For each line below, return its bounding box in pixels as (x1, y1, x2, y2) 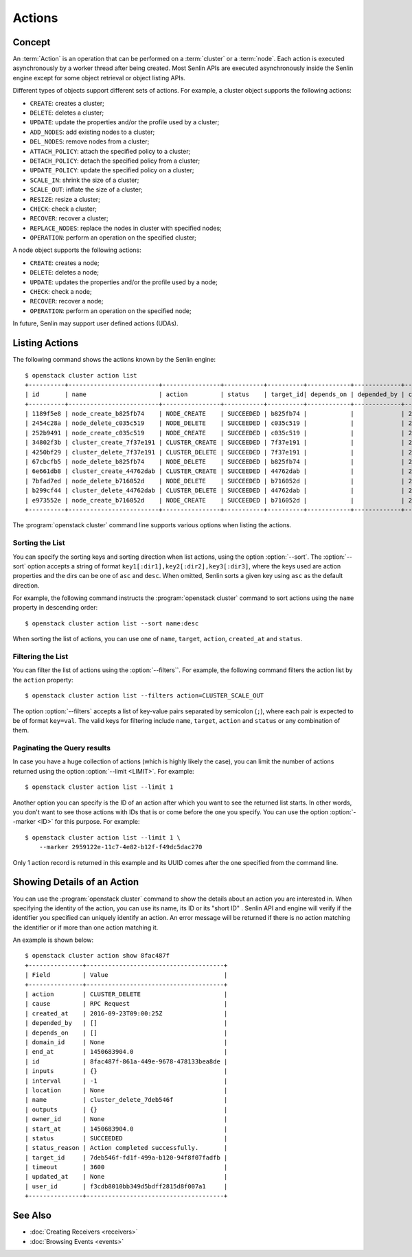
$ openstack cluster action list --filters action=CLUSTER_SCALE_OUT (25, 692, 264, 700)
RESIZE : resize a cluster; (30, 195, 101, 203)
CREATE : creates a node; (30, 258, 100, 267)
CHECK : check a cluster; (30, 205, 98, 213)
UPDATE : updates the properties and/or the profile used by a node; (30, 278, 218, 286)
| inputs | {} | (25, 1068, 228, 1075)
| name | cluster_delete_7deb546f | (25, 1096, 228, 1104)
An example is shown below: (12, 936, 94, 944)
